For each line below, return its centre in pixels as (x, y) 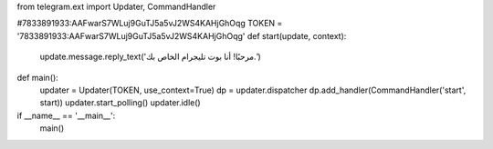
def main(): (37, 77)
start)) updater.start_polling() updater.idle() (120, 103)
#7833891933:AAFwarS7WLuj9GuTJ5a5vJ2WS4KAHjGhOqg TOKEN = (150, 24)
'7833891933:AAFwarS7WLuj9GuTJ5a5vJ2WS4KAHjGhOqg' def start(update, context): (182, 35)
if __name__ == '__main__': (66, 115)
